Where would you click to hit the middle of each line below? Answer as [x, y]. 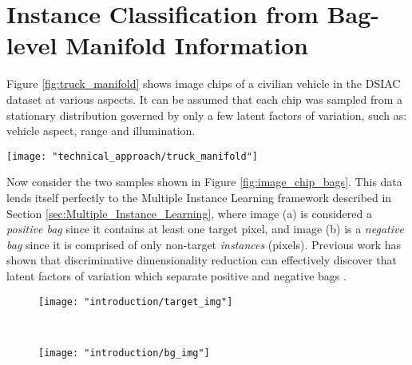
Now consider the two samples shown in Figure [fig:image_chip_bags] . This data [204, 182]
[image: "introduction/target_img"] [136, 302]
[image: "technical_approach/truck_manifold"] [132, 156]
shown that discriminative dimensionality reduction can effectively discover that [202, 260]
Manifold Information [187, 45]
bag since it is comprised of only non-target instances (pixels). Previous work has [204, 244]
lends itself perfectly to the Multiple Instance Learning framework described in [199, 197]
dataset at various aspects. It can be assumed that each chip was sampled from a [205, 99]
